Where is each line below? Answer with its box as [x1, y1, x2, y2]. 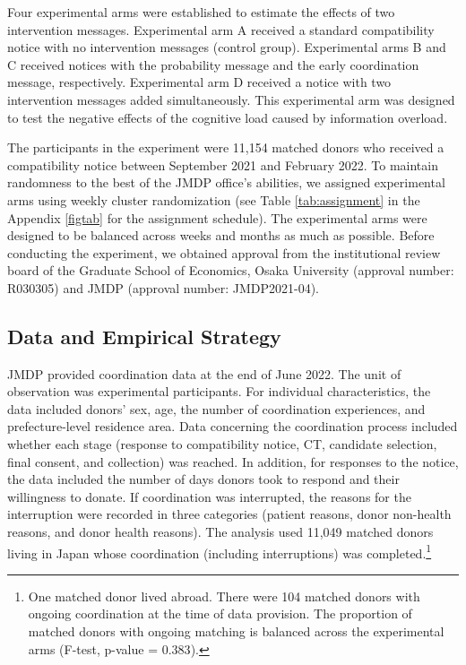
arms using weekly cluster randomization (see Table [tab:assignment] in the [7, 190, 420, 209]
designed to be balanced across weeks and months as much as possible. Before [7, 226, 435, 245]
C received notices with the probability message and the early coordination [7, 55, 419, 73]
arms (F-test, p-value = [28, 639, 159, 658]
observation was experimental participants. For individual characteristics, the [7, 382, 431, 401]
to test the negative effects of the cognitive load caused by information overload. [7, 108, 448, 126]
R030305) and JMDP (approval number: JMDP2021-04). [7, 278, 319, 297]
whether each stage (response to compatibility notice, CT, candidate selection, [7, 435, 437, 453]
